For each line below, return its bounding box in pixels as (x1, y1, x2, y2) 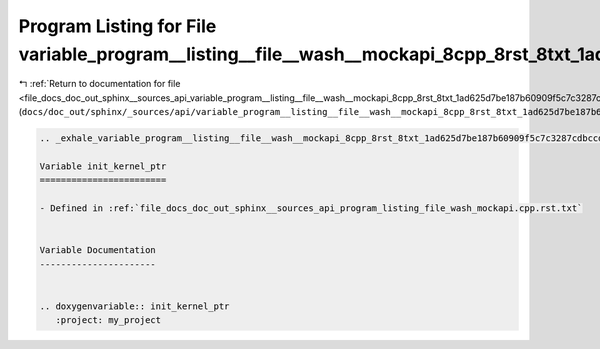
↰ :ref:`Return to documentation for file (18, 78, 181, 90)
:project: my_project (55, 315, 162, 326)
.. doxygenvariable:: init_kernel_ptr (39, 300, 230, 312)
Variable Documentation (39, 245, 157, 256)
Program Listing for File (18, 15, 217, 37)
